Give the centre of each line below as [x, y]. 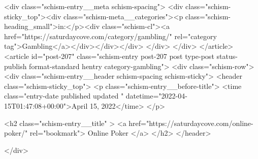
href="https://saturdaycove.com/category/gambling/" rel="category [110, 36]
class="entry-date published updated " [64, 96]
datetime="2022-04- [156, 96]
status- [227, 56]
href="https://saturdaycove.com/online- [191, 123]
